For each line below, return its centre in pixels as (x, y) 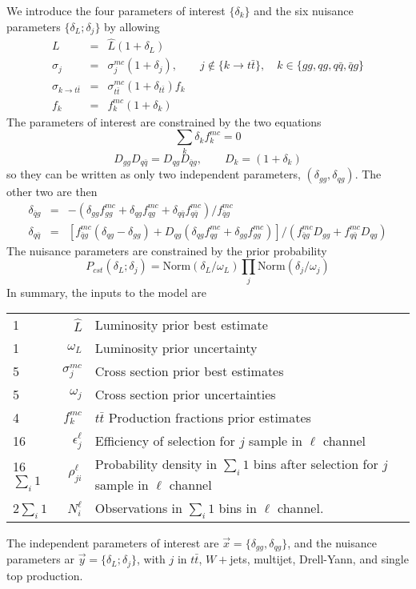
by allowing (132, 26)
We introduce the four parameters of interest (116, 10)
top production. (45, 575)
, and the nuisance (332, 542)
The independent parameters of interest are (113, 542)
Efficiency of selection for (165, 441)
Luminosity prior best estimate (181, 325)
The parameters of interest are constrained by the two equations (164, 121)
